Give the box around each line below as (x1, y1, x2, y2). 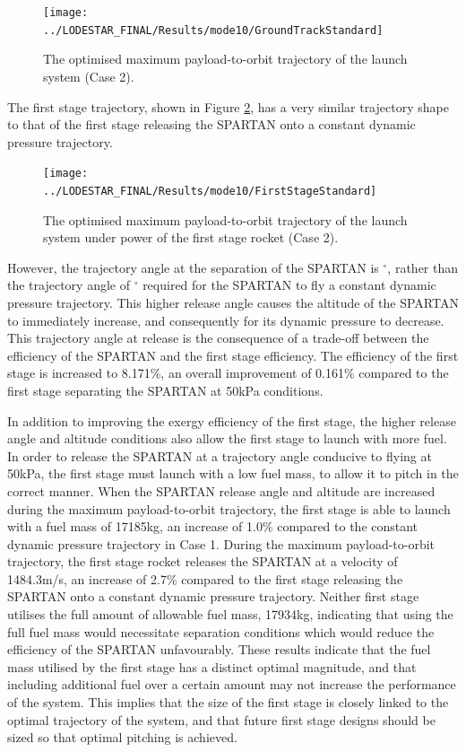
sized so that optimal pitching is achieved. (7, 728, 237, 747)
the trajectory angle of (7, 275, 130, 294)
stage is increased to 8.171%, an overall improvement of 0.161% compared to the (7, 363, 449, 382)
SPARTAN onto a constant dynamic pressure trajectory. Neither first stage (7, 587, 419, 606)
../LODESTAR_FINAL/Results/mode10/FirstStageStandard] (43, 184, 377, 197)
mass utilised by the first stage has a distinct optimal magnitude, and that (7, 657, 417, 676)
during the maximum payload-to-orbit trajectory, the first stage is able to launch (7, 499, 451, 518)
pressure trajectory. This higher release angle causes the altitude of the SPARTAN (7, 293, 459, 311)
